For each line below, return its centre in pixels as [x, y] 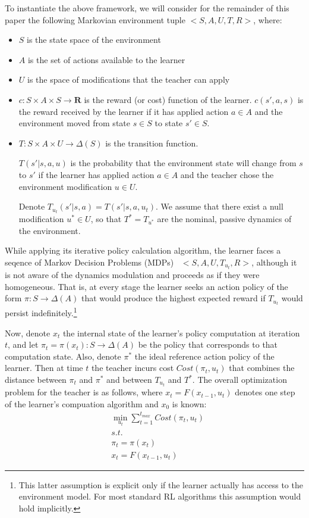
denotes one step [265, 392]
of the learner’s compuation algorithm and [82, 403]
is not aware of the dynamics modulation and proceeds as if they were [132, 275]
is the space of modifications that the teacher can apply [129, 79]
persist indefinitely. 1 [41, 312]
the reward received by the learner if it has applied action [124, 111]
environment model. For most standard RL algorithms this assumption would [160, 496]
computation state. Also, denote [63, 356]
